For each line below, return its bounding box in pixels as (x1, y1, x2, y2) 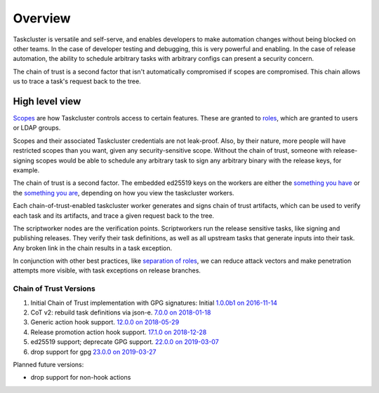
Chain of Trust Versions (13, 284, 96, 294)
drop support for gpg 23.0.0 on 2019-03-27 (30, 347, 157, 356)
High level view (13, 95, 81, 107)
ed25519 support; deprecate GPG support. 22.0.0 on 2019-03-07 (30, 338, 219, 346)
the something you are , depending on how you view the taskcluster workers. (13, 188, 234, 197)
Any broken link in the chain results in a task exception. (13, 244, 172, 252)
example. (13, 165, 40, 174)
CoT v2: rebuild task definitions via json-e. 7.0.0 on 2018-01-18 (30, 308, 211, 317)
